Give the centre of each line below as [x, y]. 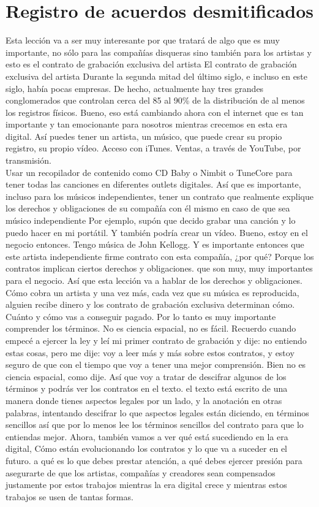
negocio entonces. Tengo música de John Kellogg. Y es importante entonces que [155, 244]
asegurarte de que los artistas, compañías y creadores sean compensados [141, 472]
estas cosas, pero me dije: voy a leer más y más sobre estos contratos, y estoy [150, 352]
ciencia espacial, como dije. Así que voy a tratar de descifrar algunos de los [146, 376]
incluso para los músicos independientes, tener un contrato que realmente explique [159, 196]
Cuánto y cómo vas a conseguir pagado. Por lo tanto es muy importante [141, 316]
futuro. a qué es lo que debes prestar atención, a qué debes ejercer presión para [154, 460]
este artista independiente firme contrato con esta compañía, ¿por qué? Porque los [160, 256]
